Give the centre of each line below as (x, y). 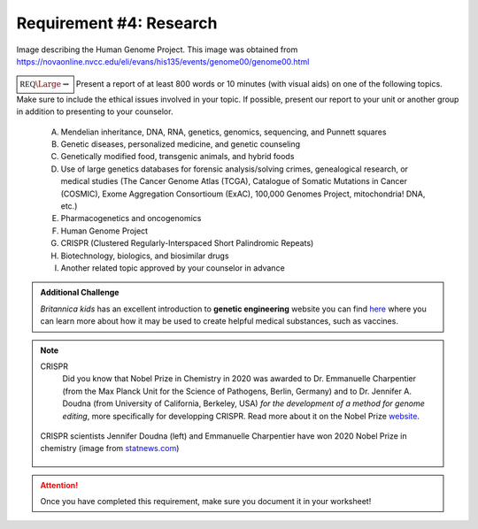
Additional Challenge (80, 293)
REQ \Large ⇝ (45, 84)
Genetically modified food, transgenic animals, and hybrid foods (177, 157)
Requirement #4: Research (117, 23)
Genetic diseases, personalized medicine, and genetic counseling (181, 144)
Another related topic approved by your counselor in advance (173, 268)
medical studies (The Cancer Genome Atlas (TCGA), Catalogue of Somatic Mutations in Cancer (234, 181)
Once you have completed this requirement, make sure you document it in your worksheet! (206, 502)
